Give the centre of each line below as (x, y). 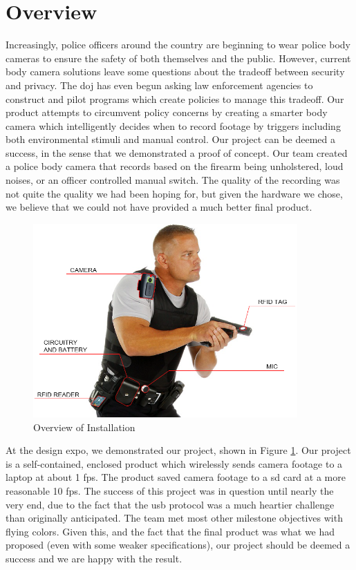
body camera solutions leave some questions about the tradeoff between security (175, 72)
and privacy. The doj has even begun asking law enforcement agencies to (159, 85)
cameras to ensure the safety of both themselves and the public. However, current (178, 58)
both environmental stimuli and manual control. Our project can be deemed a (171, 139)
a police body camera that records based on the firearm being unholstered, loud (175, 166)
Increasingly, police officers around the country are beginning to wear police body (178, 45)
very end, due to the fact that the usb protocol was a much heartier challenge (170, 504)
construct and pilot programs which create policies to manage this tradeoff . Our (175, 98)
